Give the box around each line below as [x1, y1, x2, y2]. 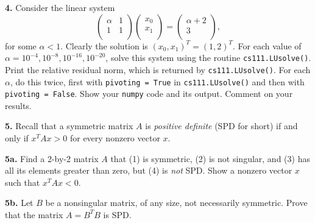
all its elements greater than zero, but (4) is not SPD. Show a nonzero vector [5, 164, 292, 177]
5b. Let [5, 196, 34, 209]
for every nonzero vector [69, 132, 160, 144]
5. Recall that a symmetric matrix [5, 119, 133, 132]
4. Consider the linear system [5, 1, 115, 13]
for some [5, 39, 37, 52]
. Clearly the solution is [60, 39, 148, 52]
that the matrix [5, 208, 63, 221]
